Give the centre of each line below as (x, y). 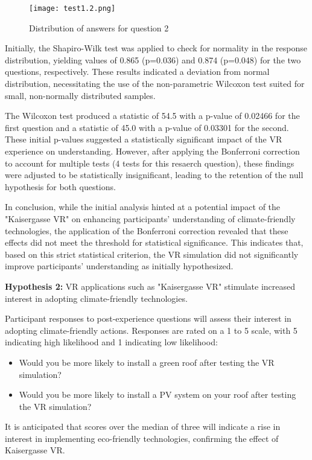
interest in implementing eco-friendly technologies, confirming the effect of (142, 438)
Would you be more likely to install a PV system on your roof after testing (158, 395)
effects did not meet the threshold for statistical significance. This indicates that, (154, 242)
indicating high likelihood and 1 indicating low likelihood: (111, 342)
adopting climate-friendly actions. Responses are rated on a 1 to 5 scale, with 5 (151, 330)
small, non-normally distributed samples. (80, 95)
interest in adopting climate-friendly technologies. (96, 298)
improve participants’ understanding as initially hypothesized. (119, 266)
